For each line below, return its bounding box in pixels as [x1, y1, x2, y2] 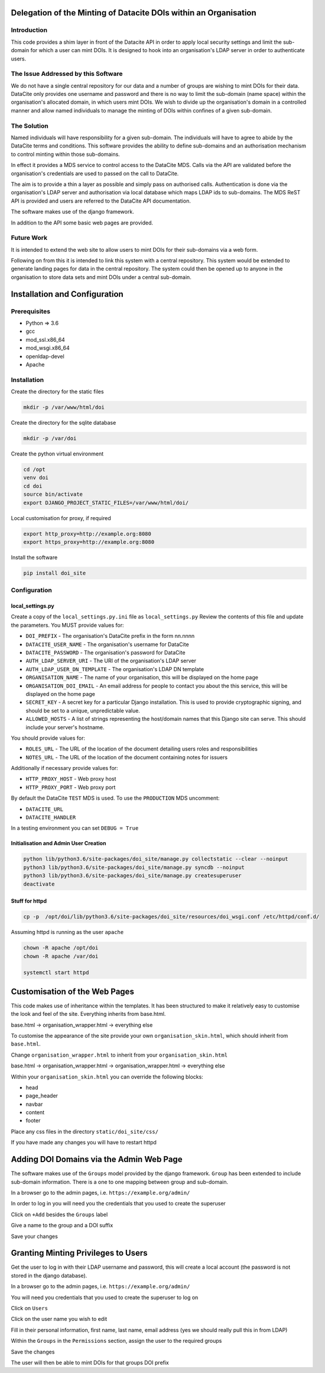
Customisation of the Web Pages [11, 986, 134, 996]
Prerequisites [11, 307, 50, 315]
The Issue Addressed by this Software [11, 70, 123, 78]
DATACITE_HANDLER [25, 814, 76, 821]
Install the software [11, 554, 58, 561]
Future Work [11, 234, 47, 242]
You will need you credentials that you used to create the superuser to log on [11, 1294, 199, 1301]
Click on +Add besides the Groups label [11, 1211, 108, 1218]
